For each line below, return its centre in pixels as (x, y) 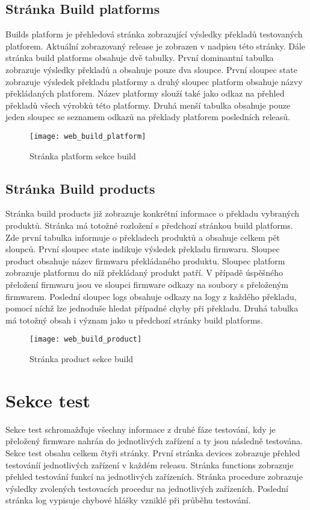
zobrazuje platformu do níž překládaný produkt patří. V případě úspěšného (144, 273)
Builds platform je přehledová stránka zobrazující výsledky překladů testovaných (154, 34)
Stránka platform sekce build (83, 155)
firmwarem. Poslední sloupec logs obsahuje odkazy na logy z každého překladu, (151, 296)
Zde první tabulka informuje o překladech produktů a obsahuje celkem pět (143, 237)
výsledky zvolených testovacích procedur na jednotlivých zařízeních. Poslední (147, 488)
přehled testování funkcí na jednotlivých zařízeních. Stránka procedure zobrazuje (154, 477)
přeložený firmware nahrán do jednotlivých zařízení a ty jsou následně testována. (154, 441)
